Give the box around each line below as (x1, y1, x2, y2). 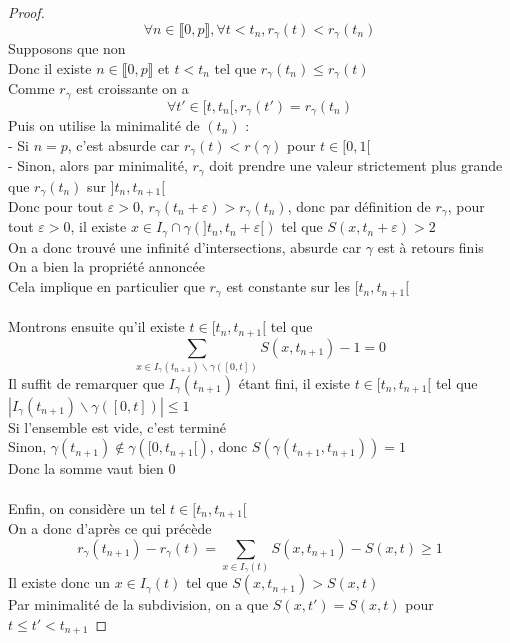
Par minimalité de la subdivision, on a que (8, 594, 269, 615)
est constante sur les (226, 276, 350, 297)
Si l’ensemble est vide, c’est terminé (8, 416, 227, 437)
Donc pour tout (8, 195, 104, 216)
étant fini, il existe (238, 372, 350, 393)
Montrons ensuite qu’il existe (8, 316, 185, 337)
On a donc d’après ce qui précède (8, 518, 212, 539)
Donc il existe (8, 57, 92, 78)
